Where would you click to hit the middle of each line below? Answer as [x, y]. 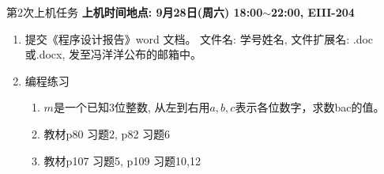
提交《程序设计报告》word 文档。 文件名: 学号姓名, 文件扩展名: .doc [199, 38]
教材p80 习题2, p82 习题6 [107, 133]
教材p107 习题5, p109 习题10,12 [122, 160]
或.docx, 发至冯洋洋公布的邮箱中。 [113, 54]
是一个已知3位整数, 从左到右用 [132, 107]
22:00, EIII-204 [313, 12]
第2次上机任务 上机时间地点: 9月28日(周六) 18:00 [135, 12]
